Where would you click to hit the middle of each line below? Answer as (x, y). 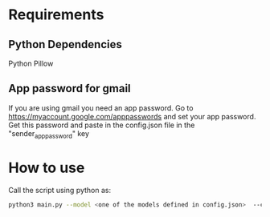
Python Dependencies (65, 44)
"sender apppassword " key (49, 134)
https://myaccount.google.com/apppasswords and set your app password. (132, 116)
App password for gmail (70, 88)
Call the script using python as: (60, 190)
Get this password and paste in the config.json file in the (102, 125)
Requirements (56, 15)
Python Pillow (31, 63)
